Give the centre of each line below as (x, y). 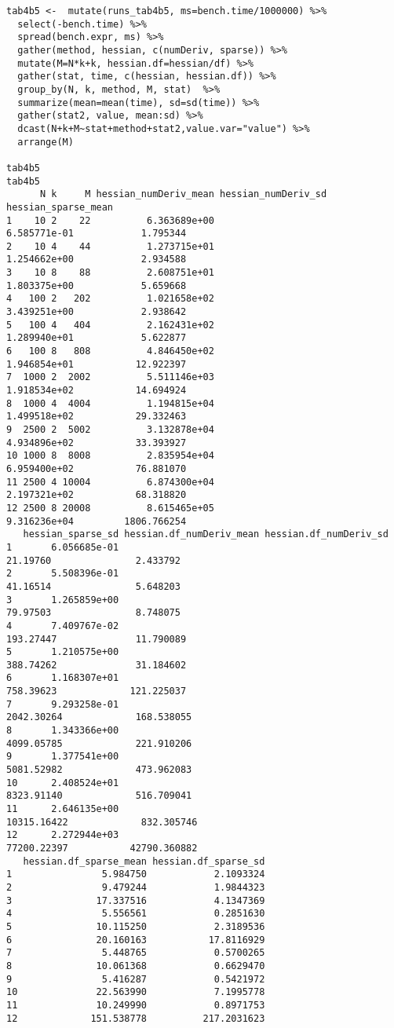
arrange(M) (46, 142)
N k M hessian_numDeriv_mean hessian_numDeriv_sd (183, 194)
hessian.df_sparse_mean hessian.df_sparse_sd (144, 861)
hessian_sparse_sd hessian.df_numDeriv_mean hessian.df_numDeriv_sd (206, 534)
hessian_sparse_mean (60, 207)
